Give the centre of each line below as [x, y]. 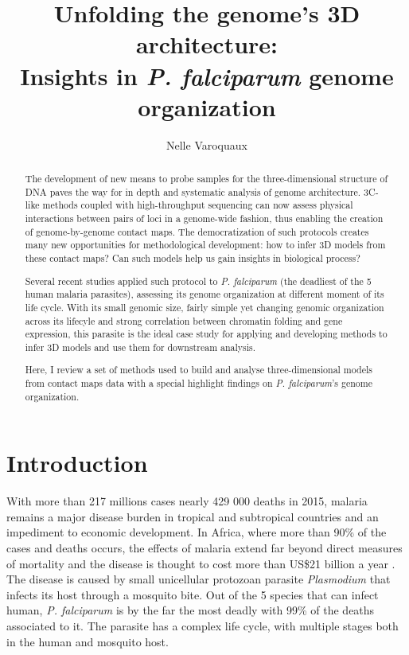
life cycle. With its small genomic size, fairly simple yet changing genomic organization [204, 307]
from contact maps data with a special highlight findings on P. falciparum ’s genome [199, 383]
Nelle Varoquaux [207, 144]
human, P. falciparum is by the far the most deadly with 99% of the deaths [191, 610]
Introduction [77, 463]
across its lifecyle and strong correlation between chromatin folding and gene [184, 320]
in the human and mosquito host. [88, 641]
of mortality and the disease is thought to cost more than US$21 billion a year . [201, 563]
